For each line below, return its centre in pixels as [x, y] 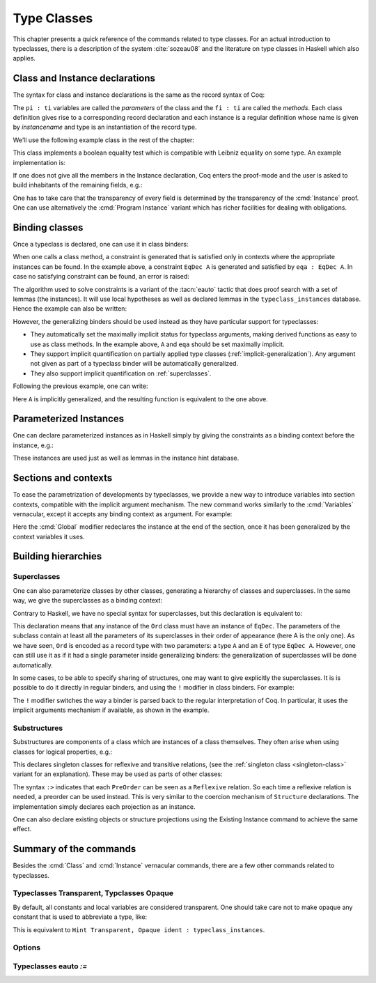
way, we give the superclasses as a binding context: [88, 601]
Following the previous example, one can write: [80, 386]
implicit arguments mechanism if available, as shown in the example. [111, 710]
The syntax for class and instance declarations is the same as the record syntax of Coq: [139, 95]
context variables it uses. [49, 536]
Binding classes [48, 227]
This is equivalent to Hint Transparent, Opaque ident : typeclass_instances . [139, 929]
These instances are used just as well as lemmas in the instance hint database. [126, 458]
